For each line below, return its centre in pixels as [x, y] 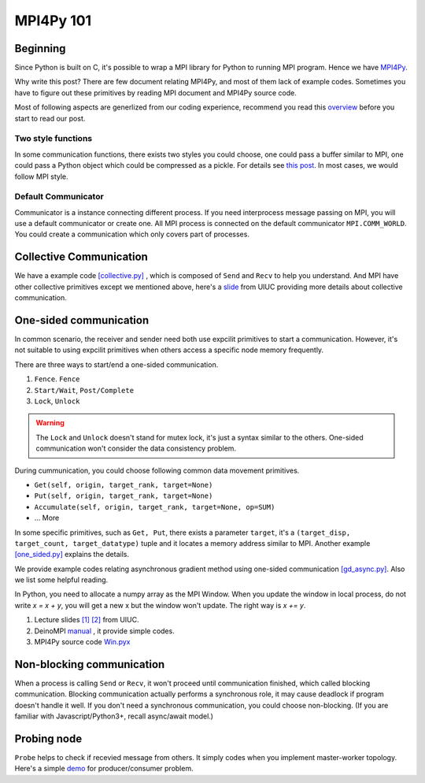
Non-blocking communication [90, 664]
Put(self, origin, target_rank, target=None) [124, 496]
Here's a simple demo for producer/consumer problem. [104, 769]
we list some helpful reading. [61, 580]
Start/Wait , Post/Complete [84, 390]
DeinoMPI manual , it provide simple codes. [104, 631]
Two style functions [54, 139]
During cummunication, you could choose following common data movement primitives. [157, 470]
